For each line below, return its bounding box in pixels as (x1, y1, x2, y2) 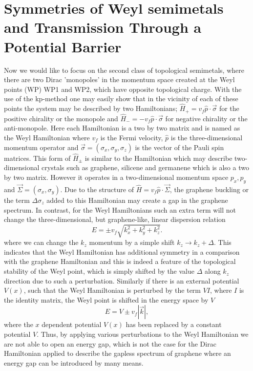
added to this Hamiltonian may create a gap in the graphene (46, 195, 228, 205)
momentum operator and (4, 142, 79, 152)
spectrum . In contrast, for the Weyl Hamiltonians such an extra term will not (4, 204, 236, 215)
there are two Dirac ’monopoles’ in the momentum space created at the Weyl (4, 74, 235, 85)
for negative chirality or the (165, 113, 248, 123)
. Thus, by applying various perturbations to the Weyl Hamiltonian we (37, 329, 249, 339)
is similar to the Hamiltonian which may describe (84, 153, 232, 163)
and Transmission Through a (4, 17, 202, 37)
